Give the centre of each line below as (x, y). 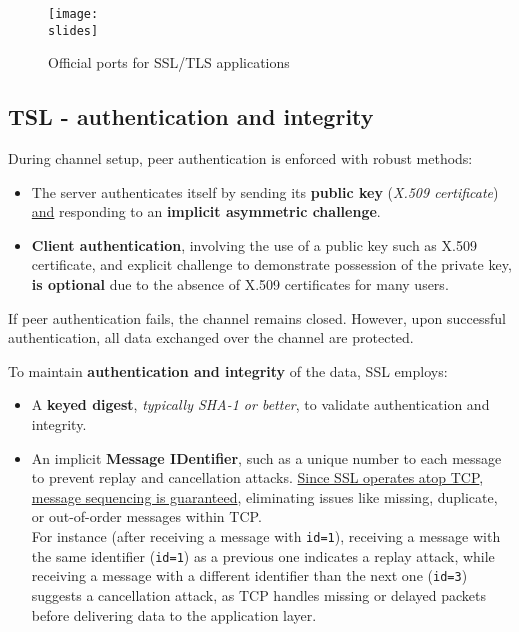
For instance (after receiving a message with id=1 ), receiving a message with (266, 536)
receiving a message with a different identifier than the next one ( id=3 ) (249, 575)
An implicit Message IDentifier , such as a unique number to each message (266, 457)
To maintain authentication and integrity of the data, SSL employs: (228, 370)
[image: (73, 14)
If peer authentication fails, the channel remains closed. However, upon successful (257, 317)
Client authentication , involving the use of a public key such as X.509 (254, 244)
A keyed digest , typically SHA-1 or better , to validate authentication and (260, 404)
